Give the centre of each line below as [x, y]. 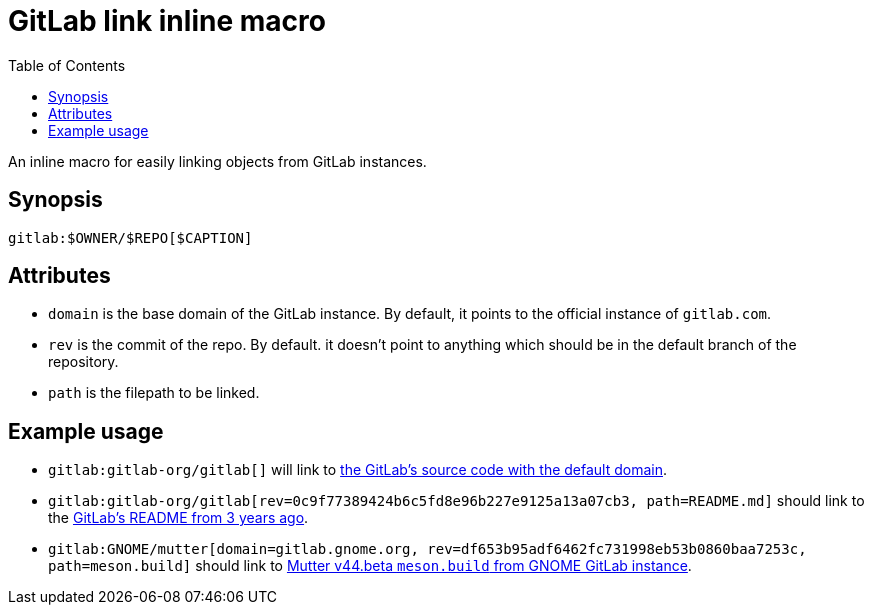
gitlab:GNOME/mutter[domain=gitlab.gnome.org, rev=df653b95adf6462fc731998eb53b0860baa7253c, [427, 549]
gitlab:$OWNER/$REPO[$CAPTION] [130, 237]
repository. [83, 362]
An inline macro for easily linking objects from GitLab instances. [217, 161]
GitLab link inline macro [167, 21]
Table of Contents [67, 65]
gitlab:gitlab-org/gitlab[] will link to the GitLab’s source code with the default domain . [358, 470]
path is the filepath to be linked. [154, 393]
